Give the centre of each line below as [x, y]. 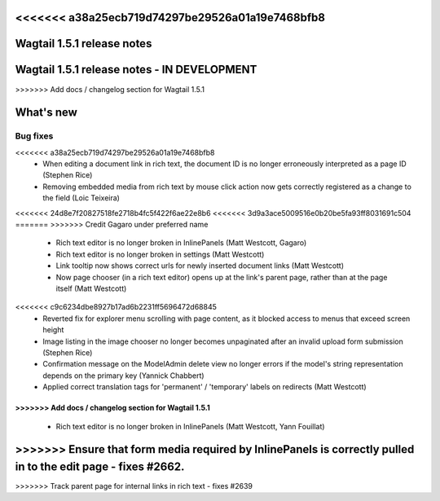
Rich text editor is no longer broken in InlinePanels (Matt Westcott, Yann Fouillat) [190, 426]
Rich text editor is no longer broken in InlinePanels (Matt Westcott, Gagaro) [181, 243]
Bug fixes [34, 136]
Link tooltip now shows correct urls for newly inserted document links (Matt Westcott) [200, 266]
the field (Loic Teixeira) [81, 198]
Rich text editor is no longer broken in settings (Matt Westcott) [160, 254]
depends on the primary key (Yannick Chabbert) [123, 376]
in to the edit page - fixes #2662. [100, 466]
